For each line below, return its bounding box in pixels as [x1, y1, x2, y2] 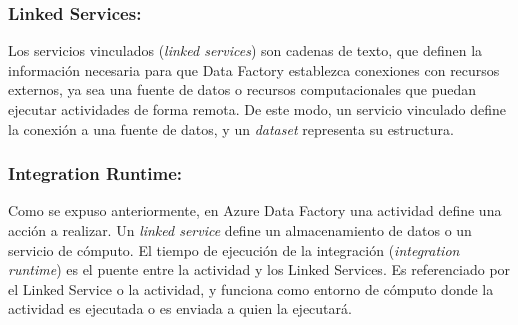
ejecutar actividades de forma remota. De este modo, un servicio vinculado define [8, 99, 506, 119]
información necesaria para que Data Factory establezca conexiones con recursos [8, 59, 500, 80]
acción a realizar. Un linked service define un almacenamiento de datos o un [8, 220, 472, 240]
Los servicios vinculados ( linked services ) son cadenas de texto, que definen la [8, 40, 483, 61]
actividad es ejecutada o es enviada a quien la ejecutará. [8, 298, 352, 319]
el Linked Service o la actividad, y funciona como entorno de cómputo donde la [8, 278, 494, 299]
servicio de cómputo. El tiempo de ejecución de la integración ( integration [8, 239, 460, 260]
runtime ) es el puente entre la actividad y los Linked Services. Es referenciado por [8, 259, 511, 280]
